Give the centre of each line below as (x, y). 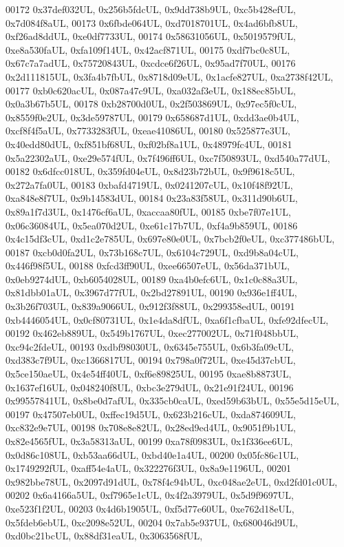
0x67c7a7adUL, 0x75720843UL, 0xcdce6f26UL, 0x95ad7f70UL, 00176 (151, 63)
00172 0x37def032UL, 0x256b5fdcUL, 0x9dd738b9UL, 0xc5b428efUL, (151, 9)
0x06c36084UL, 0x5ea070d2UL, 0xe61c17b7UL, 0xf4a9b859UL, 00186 (152, 225)
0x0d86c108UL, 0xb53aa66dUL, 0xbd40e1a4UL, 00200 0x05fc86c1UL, (152, 454)
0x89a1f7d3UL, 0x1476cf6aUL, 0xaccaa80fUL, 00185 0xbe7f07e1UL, (148, 211)
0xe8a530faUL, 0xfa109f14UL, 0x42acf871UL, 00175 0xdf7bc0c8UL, (148, 49)
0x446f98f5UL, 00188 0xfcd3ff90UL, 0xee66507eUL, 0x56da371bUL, (148, 266)
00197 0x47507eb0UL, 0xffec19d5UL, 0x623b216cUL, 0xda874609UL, (151, 414)
